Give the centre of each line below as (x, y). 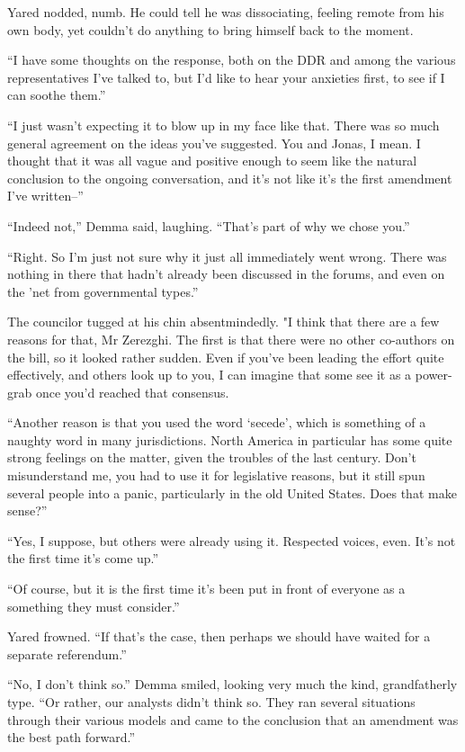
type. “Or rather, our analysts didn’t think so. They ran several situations (211, 702)
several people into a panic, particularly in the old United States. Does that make (232, 492)
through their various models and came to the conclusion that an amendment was (233, 719)
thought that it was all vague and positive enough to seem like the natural (212, 161)
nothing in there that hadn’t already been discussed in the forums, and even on (226, 274)
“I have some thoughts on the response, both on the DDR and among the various (232, 60)
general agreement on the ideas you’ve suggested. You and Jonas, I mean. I (214, 143)
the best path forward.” (72, 737)
